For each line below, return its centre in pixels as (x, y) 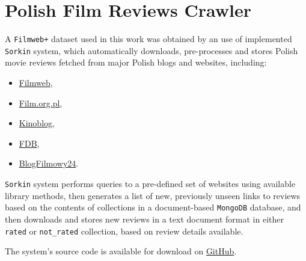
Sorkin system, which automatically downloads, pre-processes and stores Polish (151, 50)
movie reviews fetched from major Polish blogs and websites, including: (136, 62)
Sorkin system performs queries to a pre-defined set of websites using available (150, 183)
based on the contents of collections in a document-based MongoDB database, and (153, 207)
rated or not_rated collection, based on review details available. (124, 231)
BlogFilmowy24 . (49, 163)
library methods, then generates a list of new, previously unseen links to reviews (153, 195)
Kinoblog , (37, 123)
